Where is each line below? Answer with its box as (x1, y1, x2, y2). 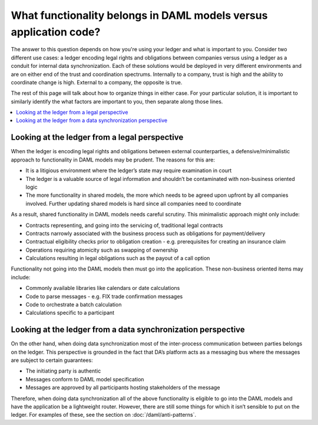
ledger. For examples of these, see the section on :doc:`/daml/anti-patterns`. (11, 411, 197, 419)
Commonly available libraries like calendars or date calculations (25, 285, 180, 292)
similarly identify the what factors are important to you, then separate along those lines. (11, 98, 223, 105)
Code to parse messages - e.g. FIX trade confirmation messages (25, 292, 183, 300)
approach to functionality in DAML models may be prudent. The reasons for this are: (11, 156, 215, 163)
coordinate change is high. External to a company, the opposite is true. (11, 78, 183, 85)
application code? (11, 25, 101, 38)
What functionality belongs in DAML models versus (11, 9, 268, 22)
